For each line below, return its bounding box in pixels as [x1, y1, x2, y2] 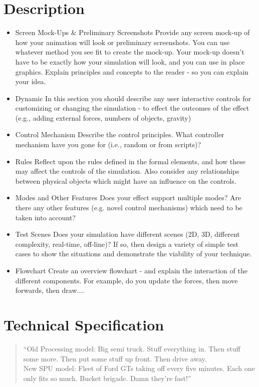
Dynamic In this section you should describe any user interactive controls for [15, 93, 251, 103]
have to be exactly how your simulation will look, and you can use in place [15, 56, 245, 67]
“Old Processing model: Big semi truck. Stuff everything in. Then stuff [23, 343, 240, 353]
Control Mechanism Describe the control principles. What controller [15, 129, 224, 140]
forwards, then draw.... [15, 285, 85, 295]
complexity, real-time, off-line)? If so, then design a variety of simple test [15, 238, 239, 249]
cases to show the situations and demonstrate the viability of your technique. [15, 248, 252, 259]
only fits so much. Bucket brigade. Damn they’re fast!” [23, 372, 191, 383]
